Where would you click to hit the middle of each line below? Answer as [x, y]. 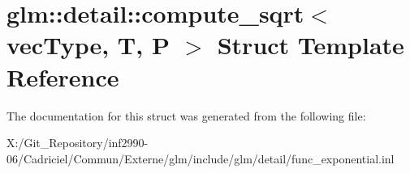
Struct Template [311, 45]
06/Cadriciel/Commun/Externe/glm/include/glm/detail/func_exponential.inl [201, 158]
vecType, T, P [88, 45]
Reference [63, 76]
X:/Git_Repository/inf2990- [78, 143]
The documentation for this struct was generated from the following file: [186, 115]
